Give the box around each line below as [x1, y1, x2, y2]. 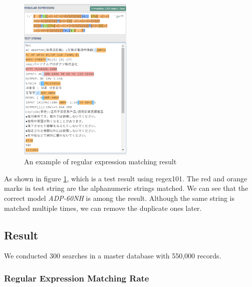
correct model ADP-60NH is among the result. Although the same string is [4, 193, 234, 203]
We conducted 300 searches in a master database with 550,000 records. [4, 250, 221, 261]
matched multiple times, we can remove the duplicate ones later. [4, 202, 202, 213]
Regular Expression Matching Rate [4, 271, 149, 284]
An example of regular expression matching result [24, 156, 177, 167]
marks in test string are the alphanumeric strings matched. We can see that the [4, 183, 248, 193]
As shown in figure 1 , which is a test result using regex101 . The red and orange [4, 173, 247, 183]
